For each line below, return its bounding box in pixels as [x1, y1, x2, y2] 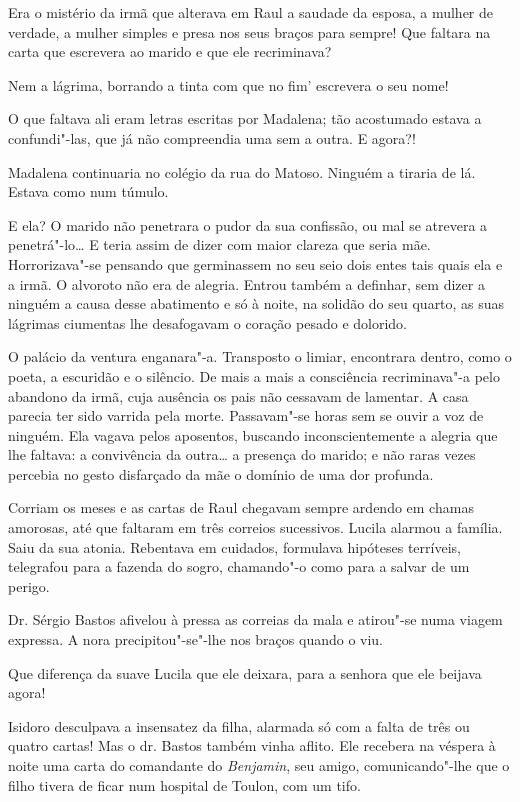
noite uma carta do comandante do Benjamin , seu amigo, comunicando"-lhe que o [8, 755, 510, 775]
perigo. [8, 575, 50, 596]
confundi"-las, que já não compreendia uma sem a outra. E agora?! [8, 127, 416, 148]
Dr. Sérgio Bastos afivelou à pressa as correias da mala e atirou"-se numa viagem [8, 609, 503, 630]
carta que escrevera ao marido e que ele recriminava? [8, 41, 332, 62]
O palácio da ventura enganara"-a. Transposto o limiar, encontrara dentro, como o [8, 346, 512, 367]
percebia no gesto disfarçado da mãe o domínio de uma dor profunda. [8, 463, 434, 484]
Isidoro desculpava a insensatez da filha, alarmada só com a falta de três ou [8, 715, 470, 736]
